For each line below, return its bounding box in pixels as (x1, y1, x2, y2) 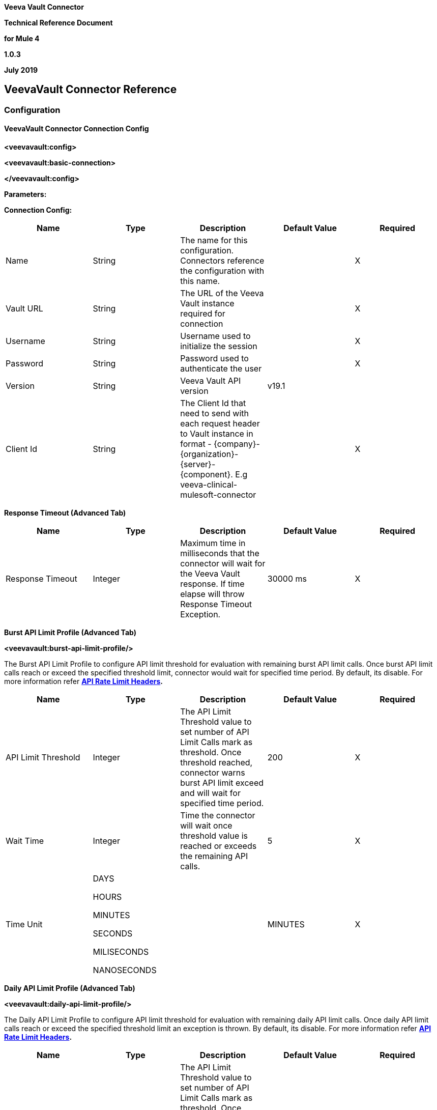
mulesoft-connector (180, 490, 256, 500)
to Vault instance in (180, 429, 253, 439)
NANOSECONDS (93, 965, 157, 976)
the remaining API (180, 851, 248, 862)
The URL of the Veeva (180, 288, 264, 299)
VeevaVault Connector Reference (4, 83, 177, 96)
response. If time (180, 579, 245, 589)
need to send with (180, 408, 249, 419)
